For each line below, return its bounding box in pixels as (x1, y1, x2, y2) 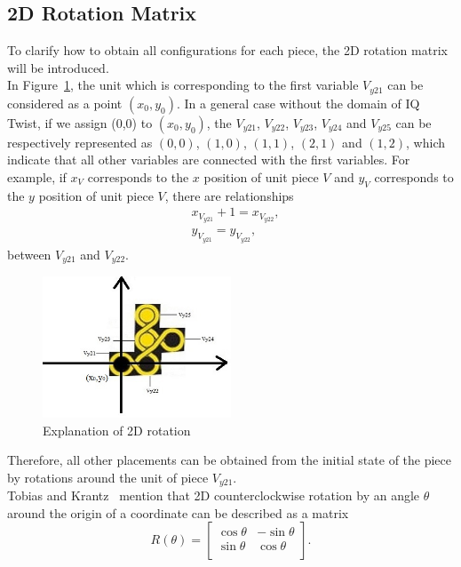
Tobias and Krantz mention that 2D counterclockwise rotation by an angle (7, 486, 420, 505)
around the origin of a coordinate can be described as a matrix (7, 503, 349, 522)
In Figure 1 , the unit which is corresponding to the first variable (7, 76, 359, 94)
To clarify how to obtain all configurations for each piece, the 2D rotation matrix (7, 41, 448, 60)
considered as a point (7, 93, 123, 112)
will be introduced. (7, 58, 109, 76)
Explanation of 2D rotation (43, 420, 191, 439)
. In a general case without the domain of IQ (176, 93, 420, 112)
